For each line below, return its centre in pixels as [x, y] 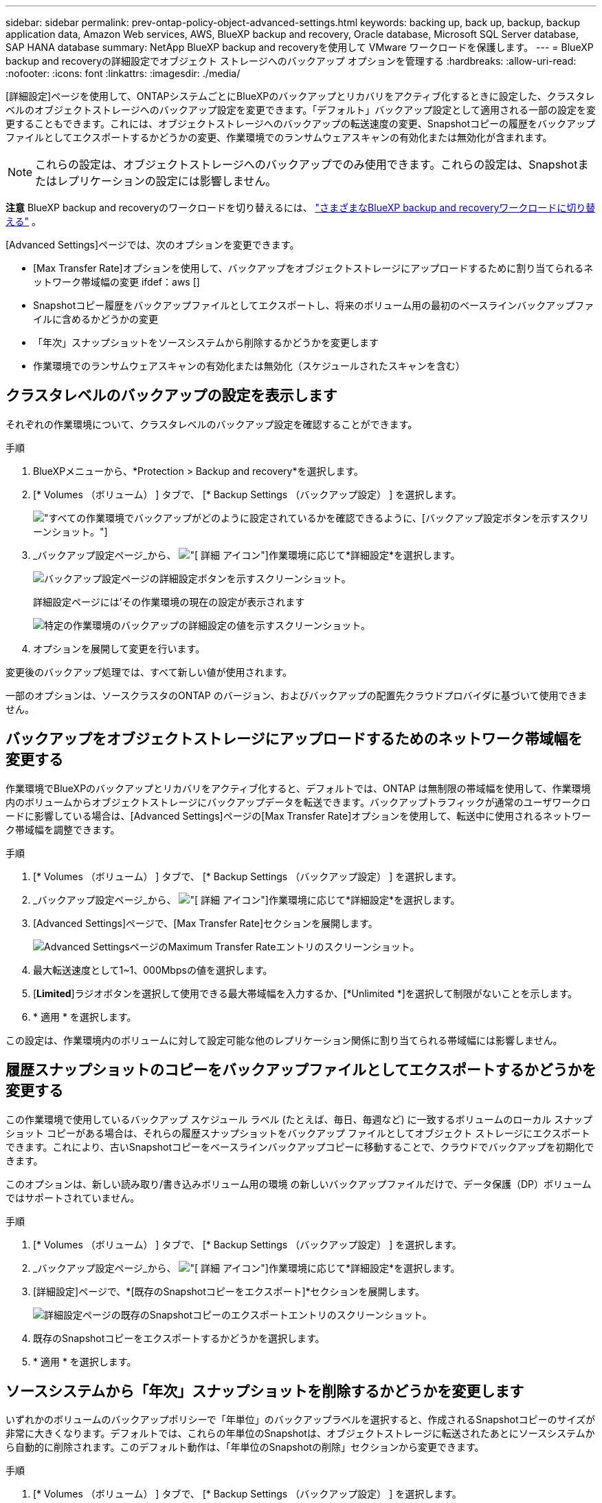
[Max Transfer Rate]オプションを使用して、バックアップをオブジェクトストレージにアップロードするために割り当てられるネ [313, 268]
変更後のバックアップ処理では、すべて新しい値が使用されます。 [149, 672]
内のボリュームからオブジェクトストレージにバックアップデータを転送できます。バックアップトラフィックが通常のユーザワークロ [298, 802]
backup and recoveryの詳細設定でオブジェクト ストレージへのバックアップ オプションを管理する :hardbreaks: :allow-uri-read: [291, 61]
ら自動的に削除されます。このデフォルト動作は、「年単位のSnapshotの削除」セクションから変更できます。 [245, 1447]
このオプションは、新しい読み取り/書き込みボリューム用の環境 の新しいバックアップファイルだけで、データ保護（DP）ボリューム [299, 1184]
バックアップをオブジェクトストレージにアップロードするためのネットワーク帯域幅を [294, 739]
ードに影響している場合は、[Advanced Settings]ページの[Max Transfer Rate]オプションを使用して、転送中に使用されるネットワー [299, 816]
